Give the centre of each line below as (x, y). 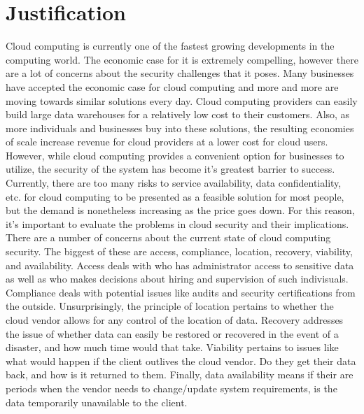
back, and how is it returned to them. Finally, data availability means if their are (180, 374)
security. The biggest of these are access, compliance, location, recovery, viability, (179, 251)
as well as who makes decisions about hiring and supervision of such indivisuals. (177, 279)
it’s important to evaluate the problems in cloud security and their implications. (177, 223)
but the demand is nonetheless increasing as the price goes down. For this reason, (180, 210)
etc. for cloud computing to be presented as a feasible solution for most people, (175, 196)
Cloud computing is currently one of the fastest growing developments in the (170, 46)
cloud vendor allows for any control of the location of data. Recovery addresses (175, 320)
